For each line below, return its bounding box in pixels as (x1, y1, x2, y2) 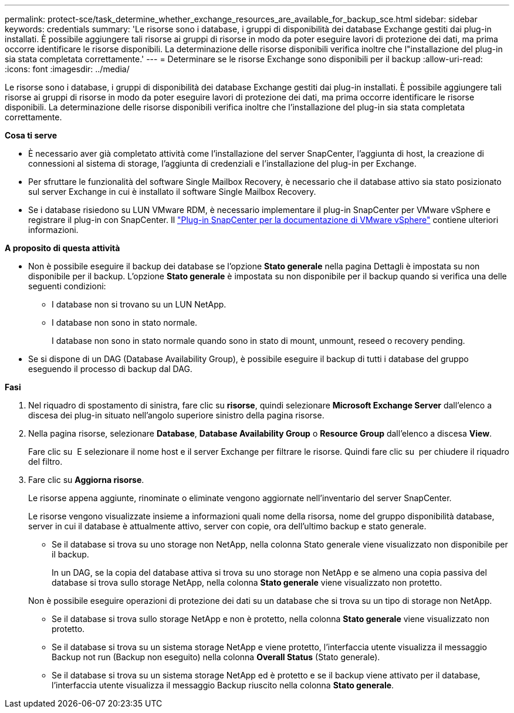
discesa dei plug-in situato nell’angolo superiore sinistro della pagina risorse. (28, 410, 324, 420)
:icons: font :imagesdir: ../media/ (5, 64, 130, 74)
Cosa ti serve (5, 130, 58, 140)
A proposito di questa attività (5, 243, 120, 253)
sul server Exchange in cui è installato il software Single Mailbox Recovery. (28, 187, 316, 197)
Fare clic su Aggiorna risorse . (28, 475, 144, 485)
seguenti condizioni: (28, 281, 106, 291)
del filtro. (28, 457, 63, 467)
